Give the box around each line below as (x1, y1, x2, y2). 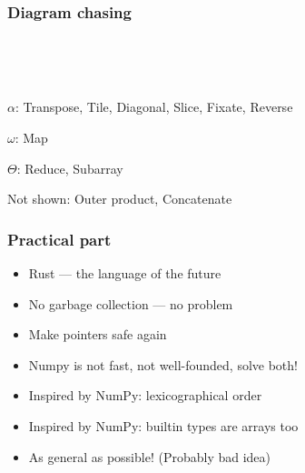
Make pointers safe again (28, 325, 167, 344)
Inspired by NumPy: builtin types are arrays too (28, 416, 299, 435)
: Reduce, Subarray (16, 158, 123, 177)
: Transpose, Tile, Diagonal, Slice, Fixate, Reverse (15, 97, 293, 116)
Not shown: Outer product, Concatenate (7, 189, 232, 208)
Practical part (7, 227, 112, 250)
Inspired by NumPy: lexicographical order (28, 386, 262, 405)
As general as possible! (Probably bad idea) (28, 447, 271, 466)
